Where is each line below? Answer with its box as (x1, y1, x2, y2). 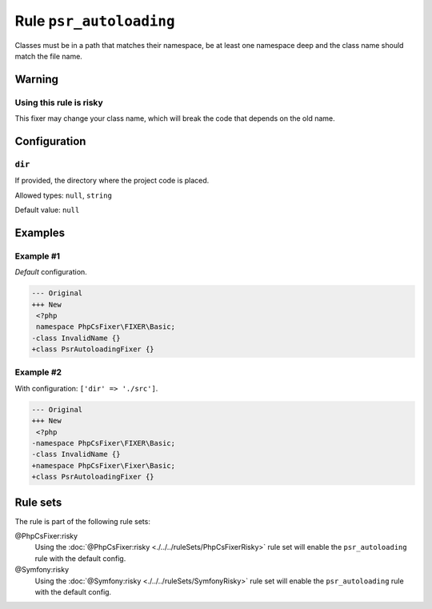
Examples (14, 226, 66, 239)
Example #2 (14, 367, 62, 378)
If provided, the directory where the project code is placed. (14, 176, 210, 186)
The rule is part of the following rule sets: (14, 516, 151, 526)
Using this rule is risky (14, 97, 103, 108)
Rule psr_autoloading (14, 12, 175, 30)
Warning (14, 72, 59, 86)
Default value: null (14, 205, 80, 215)
